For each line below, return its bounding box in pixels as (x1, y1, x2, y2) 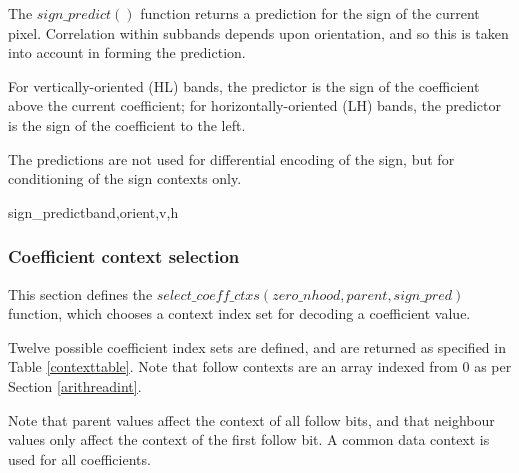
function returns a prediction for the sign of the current (140, 3, 480, 23)
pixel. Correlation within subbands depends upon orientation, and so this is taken (8, 22, 509, 43)
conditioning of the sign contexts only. (8, 168, 242, 189)
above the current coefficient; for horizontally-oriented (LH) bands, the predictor (8, 95, 501, 116)
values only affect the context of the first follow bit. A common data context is (8, 429, 490, 450)
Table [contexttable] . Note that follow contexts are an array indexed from (8, 356, 458, 377)
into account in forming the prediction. (8, 42, 246, 63)
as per (474, 356, 512, 377)
